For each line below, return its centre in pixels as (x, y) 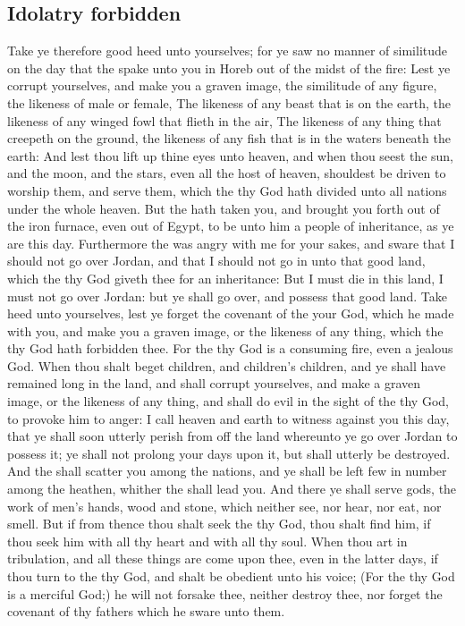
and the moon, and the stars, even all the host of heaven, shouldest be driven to (227, 173)
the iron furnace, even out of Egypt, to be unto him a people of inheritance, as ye (231, 226)
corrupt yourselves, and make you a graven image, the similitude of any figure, (222, 85)
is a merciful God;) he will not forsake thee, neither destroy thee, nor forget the (225, 593)
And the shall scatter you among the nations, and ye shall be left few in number (227, 471)
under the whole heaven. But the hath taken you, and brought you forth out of (224, 208)
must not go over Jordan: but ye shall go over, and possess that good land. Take (227, 296)
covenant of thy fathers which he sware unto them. (146, 611)
